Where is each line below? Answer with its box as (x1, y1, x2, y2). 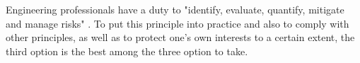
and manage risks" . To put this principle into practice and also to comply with (6, 16, 349, 30)
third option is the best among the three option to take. (6, 43, 248, 58)
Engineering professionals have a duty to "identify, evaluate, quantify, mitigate (6, 2, 344, 16)
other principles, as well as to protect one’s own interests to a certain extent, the (6, 30, 355, 45)
